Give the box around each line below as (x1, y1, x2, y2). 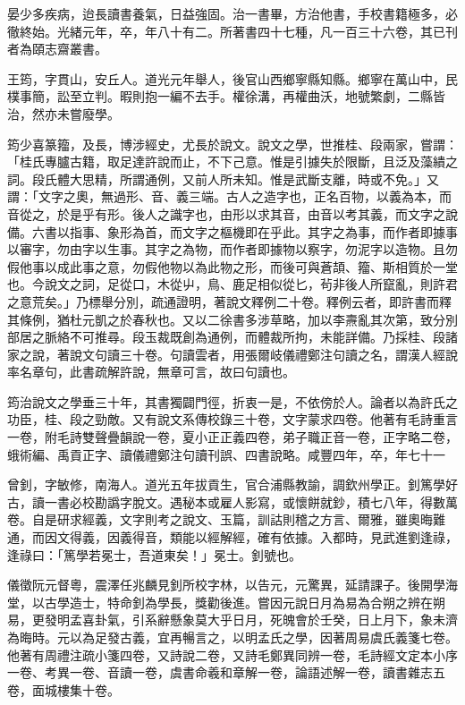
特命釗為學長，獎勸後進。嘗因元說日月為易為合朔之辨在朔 (106, 592, 445, 611)
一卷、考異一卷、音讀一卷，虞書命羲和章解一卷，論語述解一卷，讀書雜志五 (7, 663, 445, 682)
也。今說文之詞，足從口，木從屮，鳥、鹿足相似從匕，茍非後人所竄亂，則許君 (7, 275, 458, 293)
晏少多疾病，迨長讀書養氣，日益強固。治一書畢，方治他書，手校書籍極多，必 (7, 4, 458, 22)
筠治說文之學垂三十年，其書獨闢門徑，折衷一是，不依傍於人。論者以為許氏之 (7, 392, 458, 411)
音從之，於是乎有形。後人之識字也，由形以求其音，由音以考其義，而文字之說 (7, 204, 458, 223)
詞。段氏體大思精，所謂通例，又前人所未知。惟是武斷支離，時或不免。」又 (7, 169, 439, 188)
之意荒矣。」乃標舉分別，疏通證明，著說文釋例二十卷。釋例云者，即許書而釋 (7, 292, 452, 310)
